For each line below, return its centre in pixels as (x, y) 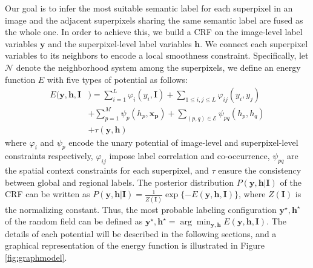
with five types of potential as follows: (117, 79)
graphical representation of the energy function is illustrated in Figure (135, 245)
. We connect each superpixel (254, 43)
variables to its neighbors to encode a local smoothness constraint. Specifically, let (157, 55)
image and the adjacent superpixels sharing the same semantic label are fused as (154, 20)
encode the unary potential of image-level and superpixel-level (183, 142)
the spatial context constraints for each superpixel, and (107, 170)
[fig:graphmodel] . (36, 257)
